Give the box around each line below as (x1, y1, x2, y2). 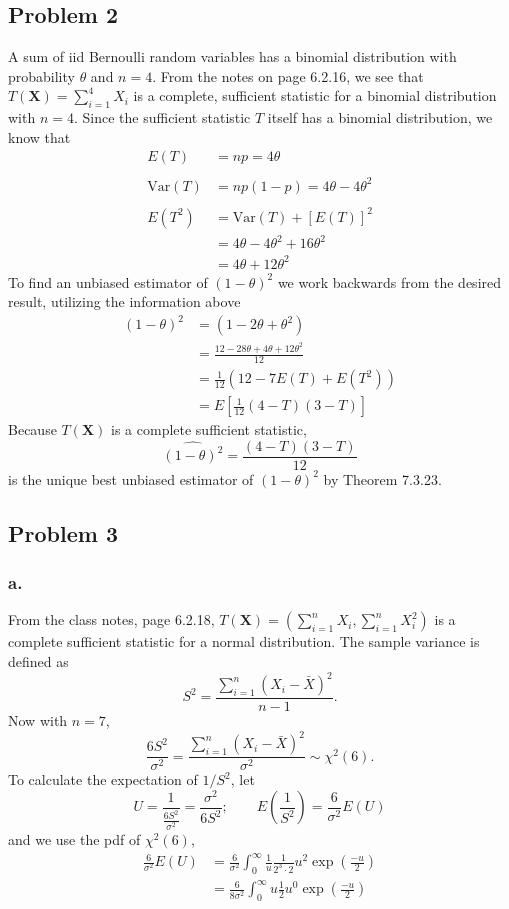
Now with (8, 710, 68, 731)
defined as (8, 650, 69, 671)
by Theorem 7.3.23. (323, 468, 442, 489)
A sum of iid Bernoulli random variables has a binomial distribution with (8, 46, 457, 67)
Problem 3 (8, 517, 118, 548)
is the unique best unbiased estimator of (8, 468, 254, 489)
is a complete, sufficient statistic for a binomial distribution (133, 85, 497, 106)
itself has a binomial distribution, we (267, 107, 493, 128)
